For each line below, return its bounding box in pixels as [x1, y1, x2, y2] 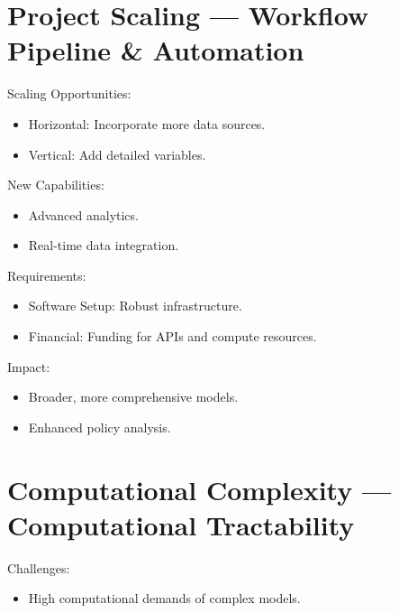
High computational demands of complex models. [28, 589, 301, 608]
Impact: [7, 357, 50, 376]
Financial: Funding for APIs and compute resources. [28, 327, 317, 346]
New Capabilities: [7, 175, 104, 194]
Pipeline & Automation [7, 32, 304, 69]
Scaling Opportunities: [7, 84, 131, 103]
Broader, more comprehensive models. [28, 387, 239, 406]
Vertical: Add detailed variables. [28, 144, 206, 163]
